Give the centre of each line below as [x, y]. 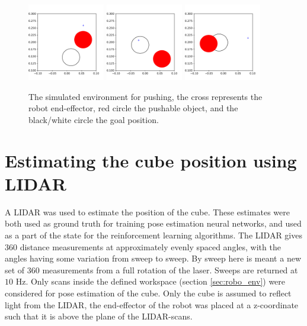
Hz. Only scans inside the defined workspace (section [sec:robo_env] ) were [151, 281]
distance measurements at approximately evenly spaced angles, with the [150, 246]
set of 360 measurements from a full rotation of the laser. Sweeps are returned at [151, 269]
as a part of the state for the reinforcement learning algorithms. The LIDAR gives [153, 235]
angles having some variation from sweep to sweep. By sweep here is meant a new [153, 258]
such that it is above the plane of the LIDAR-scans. [99, 316]
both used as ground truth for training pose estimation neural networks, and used [153, 223]
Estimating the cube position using [151, 160]
